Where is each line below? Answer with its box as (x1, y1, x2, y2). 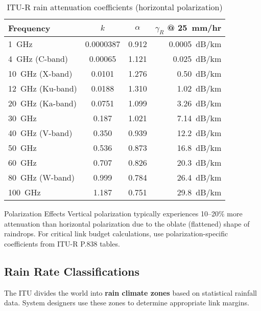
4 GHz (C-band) (8, 53, 68, 65)
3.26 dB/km (177, 97, 222, 109)
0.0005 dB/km (169, 38, 222, 50)
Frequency (8, 22, 51, 34)
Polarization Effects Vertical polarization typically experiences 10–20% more (4, 208, 243, 219)
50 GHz (8, 142, 37, 154)
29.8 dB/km (177, 186, 222, 198)
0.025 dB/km (173, 53, 222, 65)
